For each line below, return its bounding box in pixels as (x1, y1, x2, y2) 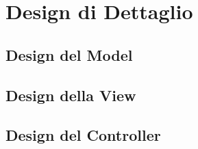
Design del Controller (5, 124, 161, 146)
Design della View (5, 84, 136, 105)
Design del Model (5, 44, 133, 65)
